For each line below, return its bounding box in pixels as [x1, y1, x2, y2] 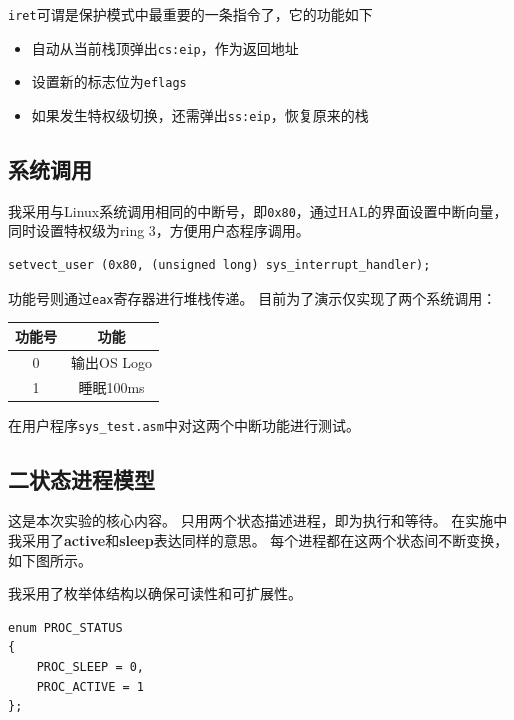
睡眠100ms [78, 376, 145, 397]
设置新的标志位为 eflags [31, 71, 187, 92]
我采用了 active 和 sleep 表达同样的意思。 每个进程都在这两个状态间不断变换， [8, 530, 509, 551]
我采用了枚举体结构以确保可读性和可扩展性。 [8, 583, 302, 604]
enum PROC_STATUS [8, 620, 123, 635]
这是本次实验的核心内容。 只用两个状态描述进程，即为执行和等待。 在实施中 [8, 510, 508, 531]
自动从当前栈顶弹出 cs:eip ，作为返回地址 [31, 37, 299, 58]
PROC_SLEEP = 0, [36, 660, 145, 675]
